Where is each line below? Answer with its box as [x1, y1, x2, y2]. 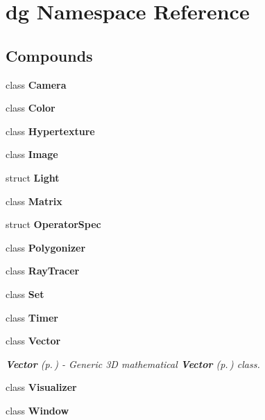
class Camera [6, 77, 67, 91]
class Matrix [6, 193, 62, 208]
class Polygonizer [6, 240, 86, 254]
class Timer [6, 310, 58, 324]
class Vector [6, 333, 61, 348]
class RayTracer [6, 263, 80, 278]
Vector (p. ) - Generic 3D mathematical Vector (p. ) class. [6, 356, 260, 371]
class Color [6, 100, 55, 115]
